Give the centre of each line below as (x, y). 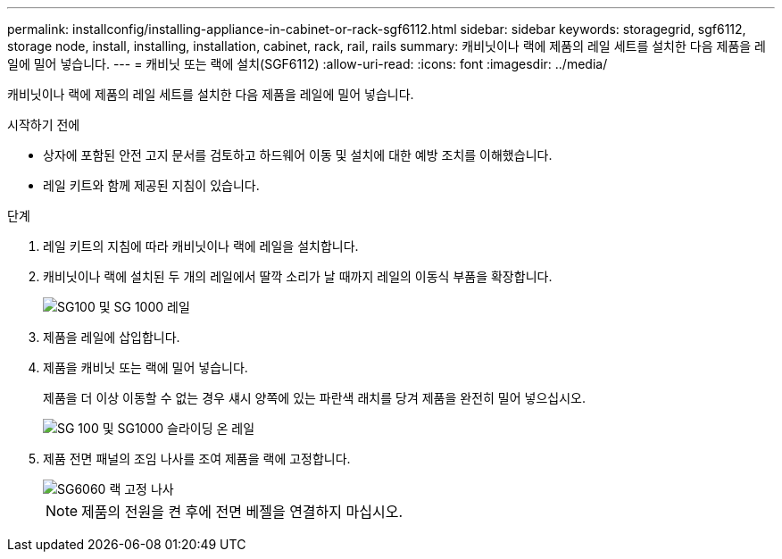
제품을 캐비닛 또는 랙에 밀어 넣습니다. (146, 367)
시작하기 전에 (44, 125)
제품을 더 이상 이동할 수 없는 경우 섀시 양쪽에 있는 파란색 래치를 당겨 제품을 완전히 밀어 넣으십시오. (314, 398)
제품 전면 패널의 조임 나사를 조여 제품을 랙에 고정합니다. (197, 459)
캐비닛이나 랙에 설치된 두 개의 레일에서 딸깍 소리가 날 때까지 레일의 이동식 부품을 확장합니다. (298, 276)
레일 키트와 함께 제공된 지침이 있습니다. (151, 185)
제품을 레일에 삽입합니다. (112, 337)
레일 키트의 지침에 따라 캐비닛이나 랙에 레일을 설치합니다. (201, 246)
